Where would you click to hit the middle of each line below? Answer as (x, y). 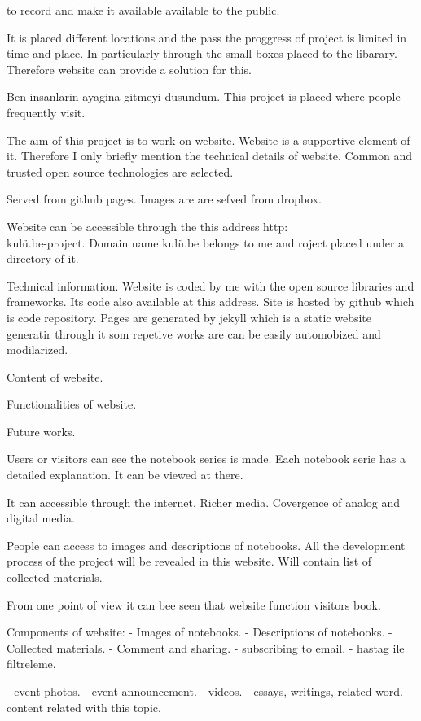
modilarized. (37, 350)
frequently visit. (46, 112)
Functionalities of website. (72, 404)
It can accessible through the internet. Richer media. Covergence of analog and (204, 502)
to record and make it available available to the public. (143, 10)
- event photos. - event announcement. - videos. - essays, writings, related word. (205, 691)
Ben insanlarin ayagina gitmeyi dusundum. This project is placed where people (204, 96)
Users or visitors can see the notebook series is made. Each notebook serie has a (206, 459)
